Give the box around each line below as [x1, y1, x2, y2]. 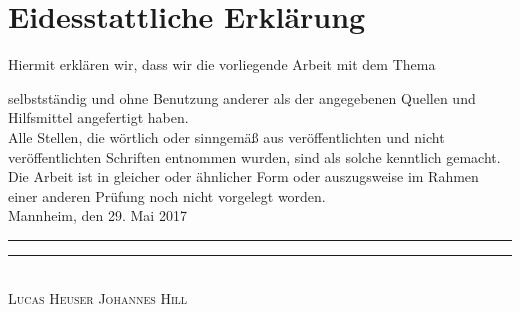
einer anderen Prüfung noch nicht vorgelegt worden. [8, 185, 326, 206]
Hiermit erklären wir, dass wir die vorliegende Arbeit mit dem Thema [8, 54, 436, 75]
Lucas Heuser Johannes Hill [8, 288, 188, 309]
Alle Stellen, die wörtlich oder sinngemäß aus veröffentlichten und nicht [8, 126, 445, 147]
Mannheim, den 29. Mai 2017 [8, 205, 187, 226]
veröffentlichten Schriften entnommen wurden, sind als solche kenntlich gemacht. [8, 146, 501, 167]
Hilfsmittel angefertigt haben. [8, 107, 189, 128]
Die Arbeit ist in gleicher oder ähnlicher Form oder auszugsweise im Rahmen [8, 166, 479, 187]
